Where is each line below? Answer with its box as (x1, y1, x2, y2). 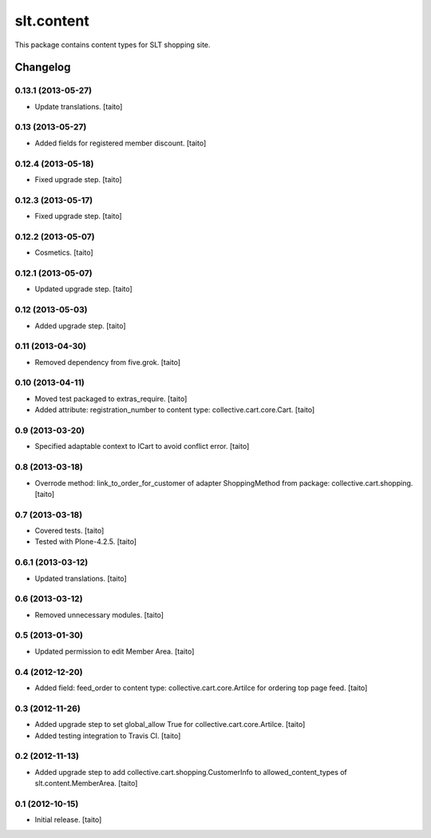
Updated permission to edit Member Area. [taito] (34, 646, 195, 656)
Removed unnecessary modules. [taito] (34, 610, 164, 619)
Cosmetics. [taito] (34, 248, 93, 257)
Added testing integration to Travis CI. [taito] (34, 731, 181, 741)
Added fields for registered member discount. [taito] (34, 138, 207, 148)
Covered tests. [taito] (34, 526, 105, 535)
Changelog (14, 61, 71, 74)
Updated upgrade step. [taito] (34, 284, 133, 294)
